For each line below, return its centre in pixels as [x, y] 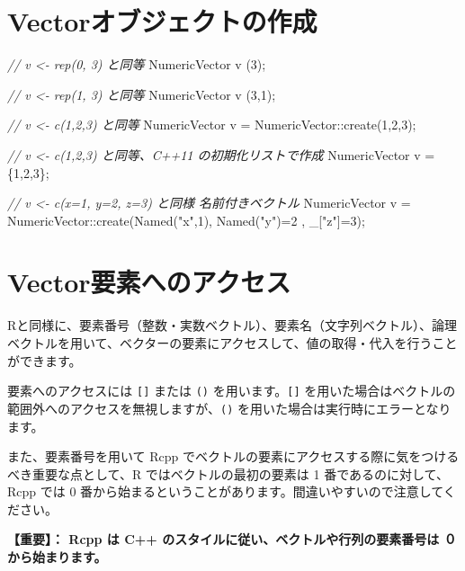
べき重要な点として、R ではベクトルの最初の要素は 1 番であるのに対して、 [228, 473]
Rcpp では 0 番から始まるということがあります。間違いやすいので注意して [225, 491]
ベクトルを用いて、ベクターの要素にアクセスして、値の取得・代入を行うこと [232, 343]
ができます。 [45, 360]
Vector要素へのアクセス [149, 282]
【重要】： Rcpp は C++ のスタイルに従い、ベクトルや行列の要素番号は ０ [232, 539]
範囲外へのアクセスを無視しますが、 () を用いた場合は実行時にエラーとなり [229, 408]
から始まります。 [57, 557]
